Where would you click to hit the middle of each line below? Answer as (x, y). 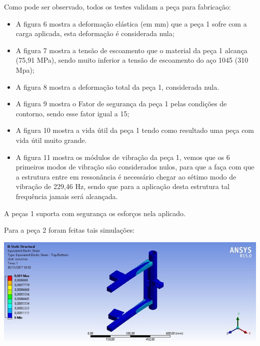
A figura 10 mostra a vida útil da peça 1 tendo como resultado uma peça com (135, 130)
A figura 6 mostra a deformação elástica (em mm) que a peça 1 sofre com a (131, 23)
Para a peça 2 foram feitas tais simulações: (69, 230)
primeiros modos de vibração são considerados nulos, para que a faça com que (135, 167)
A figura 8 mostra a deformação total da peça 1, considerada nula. (117, 86)
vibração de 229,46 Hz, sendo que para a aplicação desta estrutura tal (122, 186)
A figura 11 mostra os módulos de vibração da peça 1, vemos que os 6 (123, 157)
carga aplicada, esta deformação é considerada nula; (95, 33)
